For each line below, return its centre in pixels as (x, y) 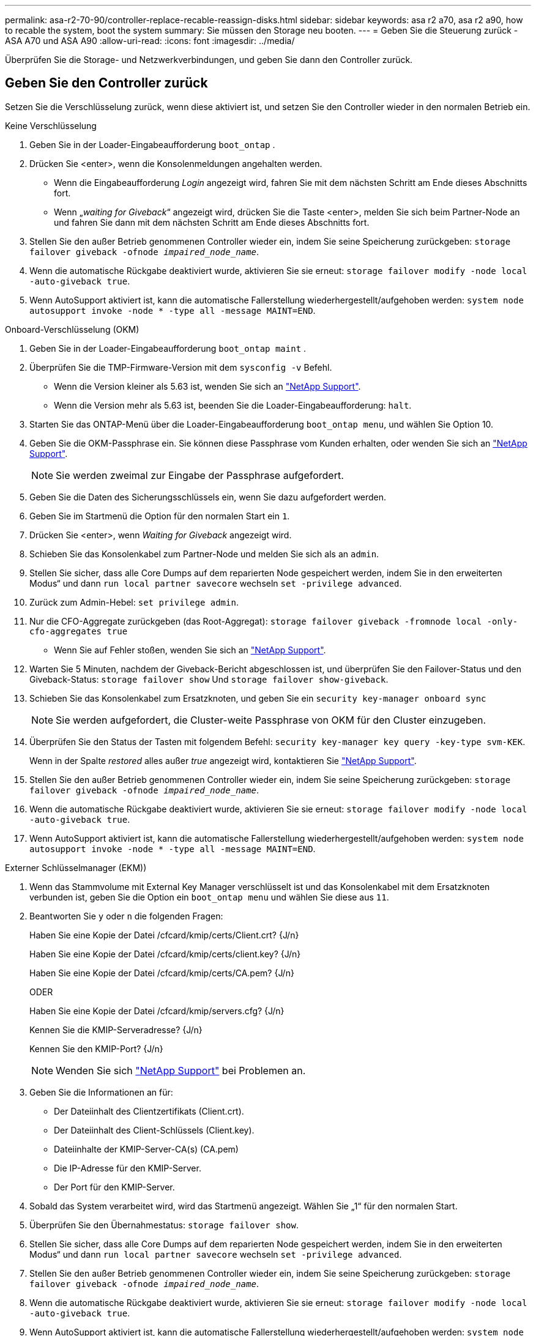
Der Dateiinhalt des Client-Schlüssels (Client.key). (154, 1130)
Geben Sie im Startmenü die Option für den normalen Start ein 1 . (160, 516)
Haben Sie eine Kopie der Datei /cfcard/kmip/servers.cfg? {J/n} (157, 1011)
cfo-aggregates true (79, 631)
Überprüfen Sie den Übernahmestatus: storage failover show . (164, 1225)
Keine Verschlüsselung (51, 125)
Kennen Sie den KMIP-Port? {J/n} (96, 1048)
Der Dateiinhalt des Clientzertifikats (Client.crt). (149, 1111)
